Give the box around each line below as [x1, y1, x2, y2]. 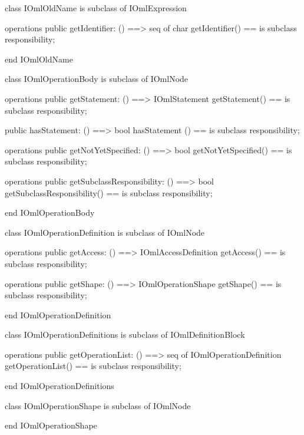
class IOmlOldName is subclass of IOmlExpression [5, 2, 187, 14]
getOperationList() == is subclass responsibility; [5, 360, 181, 372]
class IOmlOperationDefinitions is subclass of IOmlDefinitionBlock [5, 328, 245, 341]
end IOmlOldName [5, 52, 73, 65]
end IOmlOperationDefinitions [5, 380, 114, 392]
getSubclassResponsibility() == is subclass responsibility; [5, 186, 213, 199]
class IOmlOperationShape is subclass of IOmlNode [5, 399, 191, 411]
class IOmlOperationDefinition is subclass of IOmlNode [5, 226, 205, 238]
